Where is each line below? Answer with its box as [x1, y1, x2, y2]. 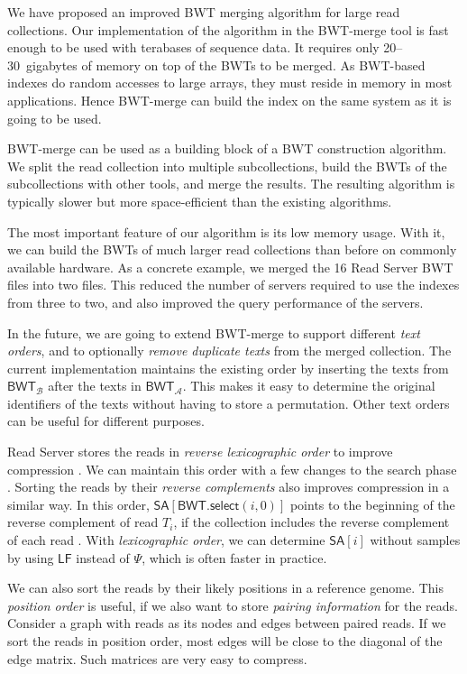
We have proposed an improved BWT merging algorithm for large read [7, 3, 400, 21]
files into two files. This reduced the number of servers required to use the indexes [7, 275, 460, 294]
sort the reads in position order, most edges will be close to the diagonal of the [7, 632, 443, 650]
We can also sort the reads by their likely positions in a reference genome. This [7, 578, 444, 597]
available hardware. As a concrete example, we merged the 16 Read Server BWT [7, 257, 453, 276]
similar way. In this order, [7, 494, 150, 513]
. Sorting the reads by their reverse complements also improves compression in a [7, 477, 450, 496]
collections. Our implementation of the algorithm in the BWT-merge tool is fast [7, 20, 449, 39]
